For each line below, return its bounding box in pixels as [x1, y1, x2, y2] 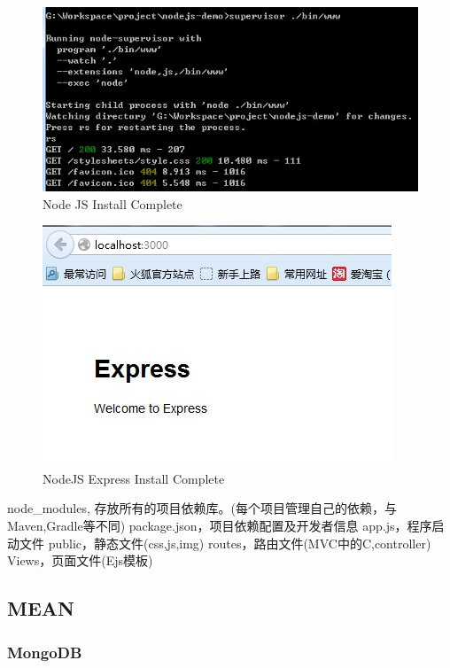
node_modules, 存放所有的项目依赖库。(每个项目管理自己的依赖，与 [7, 499, 397, 517]
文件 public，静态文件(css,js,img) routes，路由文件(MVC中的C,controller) [19, 533, 431, 552]
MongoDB [7, 641, 82, 663]
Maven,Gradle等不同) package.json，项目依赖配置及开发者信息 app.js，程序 [7, 517, 432, 535]
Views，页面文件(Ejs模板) [7, 551, 153, 570]
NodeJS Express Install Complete [43, 469, 225, 487]
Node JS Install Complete [43, 194, 182, 213]
